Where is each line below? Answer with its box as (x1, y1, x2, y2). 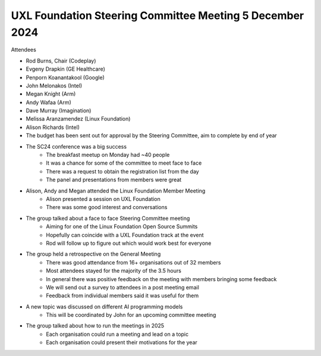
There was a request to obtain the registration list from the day (46, 168, 199, 175)
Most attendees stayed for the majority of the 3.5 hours (46, 267, 181, 275)
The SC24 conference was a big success (26, 143, 127, 150)
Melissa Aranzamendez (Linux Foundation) (26, 115, 131, 122)
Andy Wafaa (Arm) (26, 99, 71, 106)
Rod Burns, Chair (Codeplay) (26, 57, 96, 64)
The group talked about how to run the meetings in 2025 (26, 322, 165, 329)
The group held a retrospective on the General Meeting (26, 250, 161, 258)
